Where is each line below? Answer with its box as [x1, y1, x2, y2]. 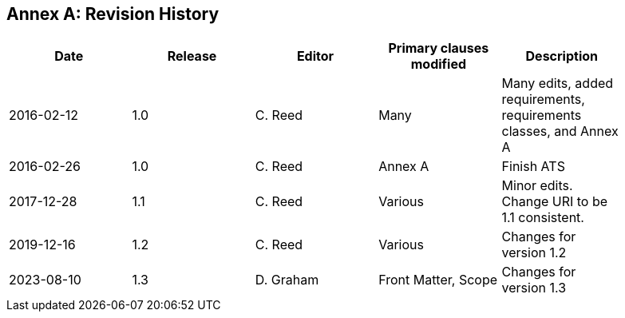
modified [410, 56, 467, 73]
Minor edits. [501, 177, 573, 194]
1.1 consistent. [501, 209, 584, 226]
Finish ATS [501, 158, 565, 175]
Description [525, 48, 598, 65]
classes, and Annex [501, 123, 619, 140]
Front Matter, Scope [378, 272, 498, 288]
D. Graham [255, 272, 319, 288]
